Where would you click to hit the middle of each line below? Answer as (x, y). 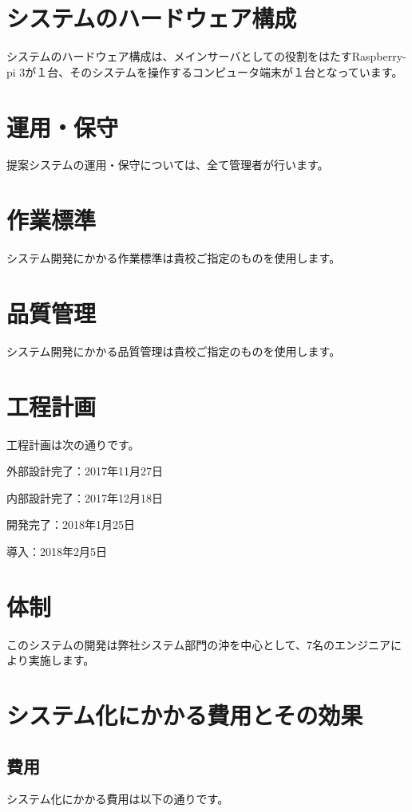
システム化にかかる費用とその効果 (185, 715)
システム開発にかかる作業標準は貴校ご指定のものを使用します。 (174, 258)
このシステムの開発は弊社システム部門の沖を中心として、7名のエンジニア (199, 644)
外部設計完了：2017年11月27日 (85, 471)
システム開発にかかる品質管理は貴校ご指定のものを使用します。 (174, 351)
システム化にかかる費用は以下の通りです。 (118, 799)
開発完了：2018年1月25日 (71, 524)
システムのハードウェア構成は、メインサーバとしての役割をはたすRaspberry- (206, 56)
